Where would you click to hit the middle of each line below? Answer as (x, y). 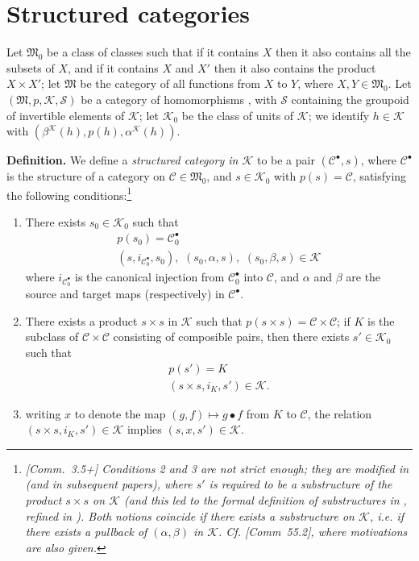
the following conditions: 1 (69, 193)
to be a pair (286, 160)
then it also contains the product (295, 67)
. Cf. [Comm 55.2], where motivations (313, 532)
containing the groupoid (350, 99)
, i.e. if (387, 515)
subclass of (52, 337)
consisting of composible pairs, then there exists (231, 337)
